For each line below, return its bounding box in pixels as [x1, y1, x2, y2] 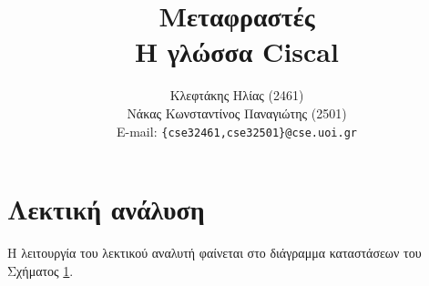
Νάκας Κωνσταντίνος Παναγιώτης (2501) [127, 103, 347, 122]
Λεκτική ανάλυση [7, 190, 205, 228]
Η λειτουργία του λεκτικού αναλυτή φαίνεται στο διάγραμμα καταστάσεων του [7, 243, 422, 262]
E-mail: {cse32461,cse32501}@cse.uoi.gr [117, 121, 357, 140]
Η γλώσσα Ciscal [135, 33, 339, 70]
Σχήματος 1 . [7, 260, 74, 280]
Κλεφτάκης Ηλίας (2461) [169, 86, 304, 105]
